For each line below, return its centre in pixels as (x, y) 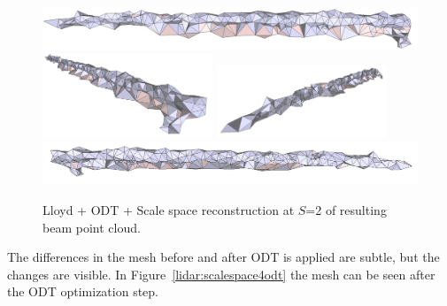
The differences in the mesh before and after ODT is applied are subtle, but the (223, 257)
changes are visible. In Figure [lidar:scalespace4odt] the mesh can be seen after (221, 274)
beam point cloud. (92, 227)
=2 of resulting (346, 210)
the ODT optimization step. (83, 291)
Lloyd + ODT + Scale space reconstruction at (169, 210)
